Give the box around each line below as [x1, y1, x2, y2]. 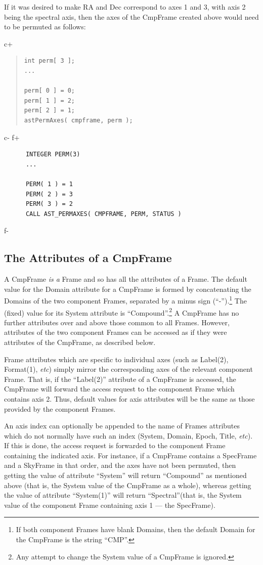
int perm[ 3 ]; [24, 57, 75, 65]
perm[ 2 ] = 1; [24, 107, 75, 114]
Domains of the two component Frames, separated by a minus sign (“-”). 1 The [4, 294, 247, 306]
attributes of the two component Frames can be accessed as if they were [4, 327, 227, 337]
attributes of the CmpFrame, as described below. [4, 336, 156, 347]
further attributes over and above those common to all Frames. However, [4, 317, 230, 327]
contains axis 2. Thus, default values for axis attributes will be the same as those [4, 393, 255, 404]
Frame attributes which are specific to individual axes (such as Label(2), [4, 354, 229, 364]
